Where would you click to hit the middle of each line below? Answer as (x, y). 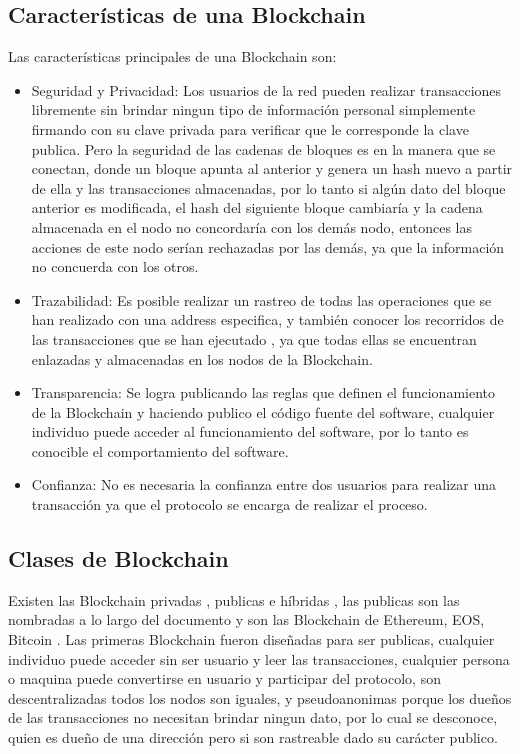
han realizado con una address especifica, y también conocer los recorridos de (267, 319)
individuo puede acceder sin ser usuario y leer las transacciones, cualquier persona (259, 658)
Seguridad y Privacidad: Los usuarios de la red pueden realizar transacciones (266, 89)
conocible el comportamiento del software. (160, 450)
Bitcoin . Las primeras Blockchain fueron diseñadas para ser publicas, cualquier (251, 639)
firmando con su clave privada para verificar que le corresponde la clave (250, 128)
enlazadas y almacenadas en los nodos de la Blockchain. (202, 358)
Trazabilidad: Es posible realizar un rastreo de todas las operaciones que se (261, 299)
